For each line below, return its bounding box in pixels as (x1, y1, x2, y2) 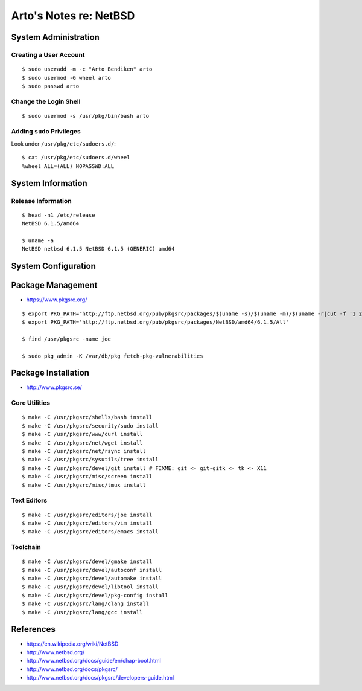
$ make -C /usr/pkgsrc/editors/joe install (22, 511, 153, 518)
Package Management (11, 280, 98, 291)
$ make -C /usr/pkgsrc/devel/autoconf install (22, 567, 162, 573)
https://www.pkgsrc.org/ (26, 296, 87, 303)
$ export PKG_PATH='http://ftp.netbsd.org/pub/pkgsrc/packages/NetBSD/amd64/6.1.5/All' (22, 319, 290, 326)
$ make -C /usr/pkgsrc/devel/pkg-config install (22, 592, 168, 599)
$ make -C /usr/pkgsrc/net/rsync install (22, 448, 146, 454)
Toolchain (11, 543, 42, 551)
